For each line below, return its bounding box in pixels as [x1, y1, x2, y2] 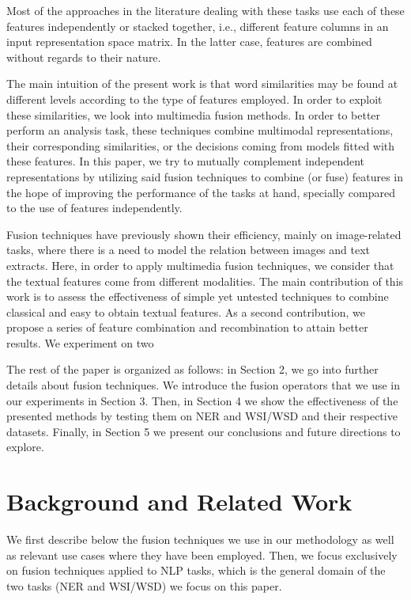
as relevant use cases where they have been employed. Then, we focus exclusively [6, 546, 398, 563]
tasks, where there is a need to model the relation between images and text [6, 241, 371, 258]
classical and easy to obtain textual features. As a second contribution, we [6, 303, 365, 320]
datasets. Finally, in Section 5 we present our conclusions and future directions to [6, 423, 401, 439]
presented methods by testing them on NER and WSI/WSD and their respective [6, 408, 398, 424]
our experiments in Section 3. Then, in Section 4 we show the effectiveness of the [6, 392, 398, 408]
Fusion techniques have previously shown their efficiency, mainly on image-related [6, 226, 402, 242]
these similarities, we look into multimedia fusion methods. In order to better [6, 106, 381, 123]
